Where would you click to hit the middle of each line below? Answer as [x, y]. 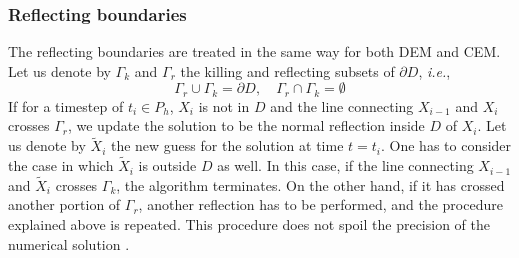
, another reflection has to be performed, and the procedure [320, 204]
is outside [167, 165]
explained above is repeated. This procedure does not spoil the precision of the [249, 224]
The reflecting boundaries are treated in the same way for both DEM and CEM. [254, 51]
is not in [224, 105]
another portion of [64, 204]
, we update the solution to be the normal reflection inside [246, 125]
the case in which [61, 165]
